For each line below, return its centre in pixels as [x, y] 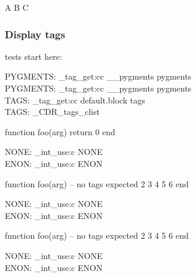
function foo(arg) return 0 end [60, 131]
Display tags [35, 34]
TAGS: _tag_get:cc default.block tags [75, 100]
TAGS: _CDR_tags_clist [52, 112]
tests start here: [33, 56]
